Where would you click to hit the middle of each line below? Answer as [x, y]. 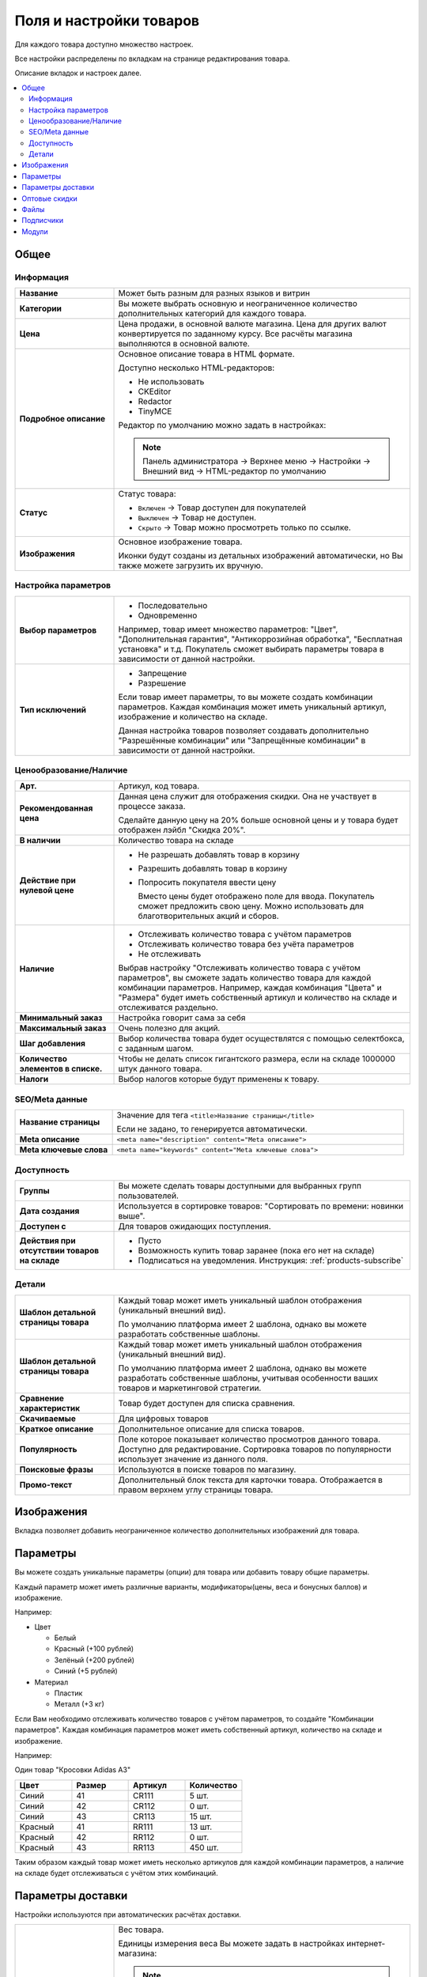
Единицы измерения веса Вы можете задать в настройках [231, 1944]
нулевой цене [47, 890]
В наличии [40, 841]
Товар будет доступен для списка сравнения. [207, 1403]
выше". [132, 1215]
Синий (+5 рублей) [86, 1671]
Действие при [48, 880]
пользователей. [149, 1196]
